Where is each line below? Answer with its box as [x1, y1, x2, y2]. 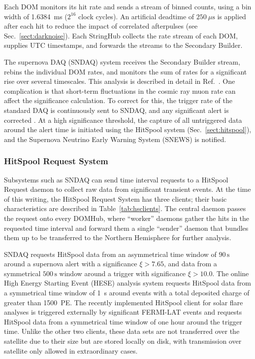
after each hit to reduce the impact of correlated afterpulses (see [4, 21, 198, 31]
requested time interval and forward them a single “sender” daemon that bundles [4, 222, 249, 233]
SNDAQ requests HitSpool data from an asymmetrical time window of [4, 249, 217, 259]
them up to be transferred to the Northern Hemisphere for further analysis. [4, 232, 231, 243]
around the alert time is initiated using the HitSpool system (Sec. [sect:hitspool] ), [4, 124, 252, 135]
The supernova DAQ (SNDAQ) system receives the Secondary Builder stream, [4, 56, 240, 67]
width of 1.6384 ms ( [4, 11, 67, 21]
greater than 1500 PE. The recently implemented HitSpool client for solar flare [4, 297, 243, 307]
